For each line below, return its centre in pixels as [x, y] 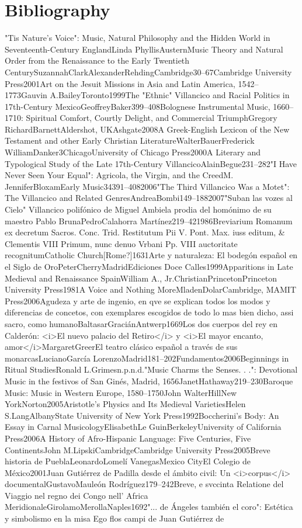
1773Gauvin [26, 95]
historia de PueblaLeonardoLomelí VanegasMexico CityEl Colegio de [128, 461]
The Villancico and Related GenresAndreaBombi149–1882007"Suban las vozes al [149, 198]
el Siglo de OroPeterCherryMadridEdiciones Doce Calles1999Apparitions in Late [149, 266]
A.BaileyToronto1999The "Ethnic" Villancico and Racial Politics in [170, 95]
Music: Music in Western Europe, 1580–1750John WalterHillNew [121, 392]
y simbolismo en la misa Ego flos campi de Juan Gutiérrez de [114, 518]
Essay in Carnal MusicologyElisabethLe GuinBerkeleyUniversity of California [143, 427]
